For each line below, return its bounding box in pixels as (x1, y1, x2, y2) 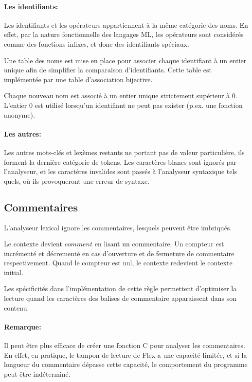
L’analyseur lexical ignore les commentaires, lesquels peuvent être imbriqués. (4, 222, 232, 232)
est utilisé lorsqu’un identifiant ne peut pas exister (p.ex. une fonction (35, 100, 243, 110)
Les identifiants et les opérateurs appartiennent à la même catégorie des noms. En (4, 19, 248, 30)
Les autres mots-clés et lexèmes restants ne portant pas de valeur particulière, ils (4, 147, 245, 157)
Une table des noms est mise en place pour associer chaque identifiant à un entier (4, 55, 247, 65)
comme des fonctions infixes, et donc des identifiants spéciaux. (4, 38, 189, 49)
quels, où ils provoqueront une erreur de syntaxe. (4, 175, 150, 186)
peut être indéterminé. (4, 368, 71, 379)
